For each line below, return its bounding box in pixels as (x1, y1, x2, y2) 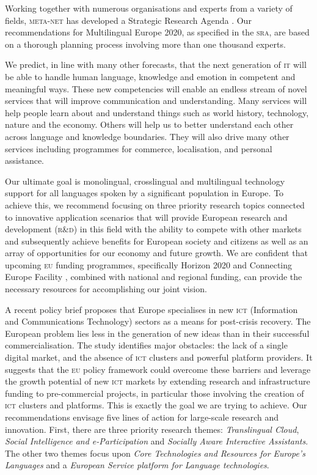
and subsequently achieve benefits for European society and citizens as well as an (5, 234, 308, 247)
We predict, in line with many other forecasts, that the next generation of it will (5, 58, 307, 71)
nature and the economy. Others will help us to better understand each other (5, 118, 294, 131)
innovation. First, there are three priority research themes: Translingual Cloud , (5, 422, 299, 435)
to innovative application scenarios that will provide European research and (5, 210, 288, 223)
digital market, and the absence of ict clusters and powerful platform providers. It (5, 351, 313, 364)
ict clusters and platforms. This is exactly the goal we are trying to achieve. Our (5, 399, 307, 411)
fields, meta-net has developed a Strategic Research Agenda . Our (5, 13, 252, 26)
